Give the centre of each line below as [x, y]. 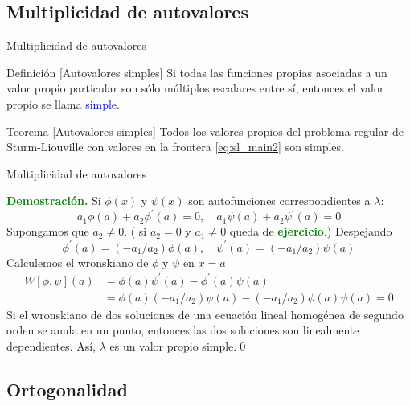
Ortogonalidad [67, 389]
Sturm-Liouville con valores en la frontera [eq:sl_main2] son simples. [175, 147]
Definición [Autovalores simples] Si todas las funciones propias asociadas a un [197, 72]
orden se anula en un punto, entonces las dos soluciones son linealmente [183, 330]
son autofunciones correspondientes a [279, 201]
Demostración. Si [54, 201]
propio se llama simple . [63, 103]
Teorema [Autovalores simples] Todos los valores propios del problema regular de [205, 131]
